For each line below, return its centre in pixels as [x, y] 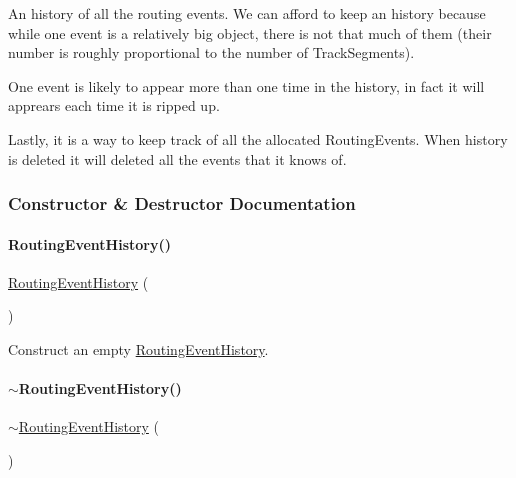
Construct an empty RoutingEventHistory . [138, 348]
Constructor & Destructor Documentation [182, 203]
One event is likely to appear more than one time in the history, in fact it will [246, 85]
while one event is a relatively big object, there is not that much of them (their [250, 32]
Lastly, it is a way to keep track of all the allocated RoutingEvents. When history [258, 138]
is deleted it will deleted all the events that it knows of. [177, 158]
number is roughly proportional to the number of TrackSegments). [211, 52]
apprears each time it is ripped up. [114, 105]
